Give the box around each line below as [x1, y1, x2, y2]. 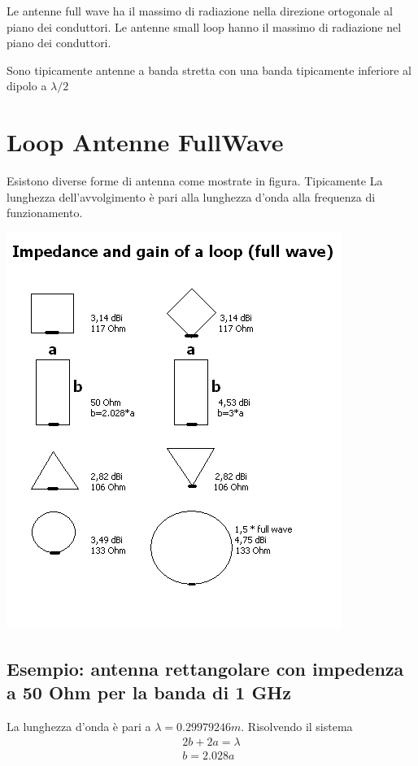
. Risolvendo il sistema [241, 718, 353, 735]
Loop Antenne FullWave [7, 125, 284, 159]
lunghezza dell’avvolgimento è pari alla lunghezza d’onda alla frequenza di [7, 188, 376, 205]
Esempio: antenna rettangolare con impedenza [7, 655, 404, 681]
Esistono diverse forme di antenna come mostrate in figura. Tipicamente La [7, 172, 383, 189]
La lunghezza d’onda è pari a [7, 718, 151, 735]
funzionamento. [7, 204, 83, 221]
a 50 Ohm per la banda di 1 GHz [7, 680, 292, 705]
